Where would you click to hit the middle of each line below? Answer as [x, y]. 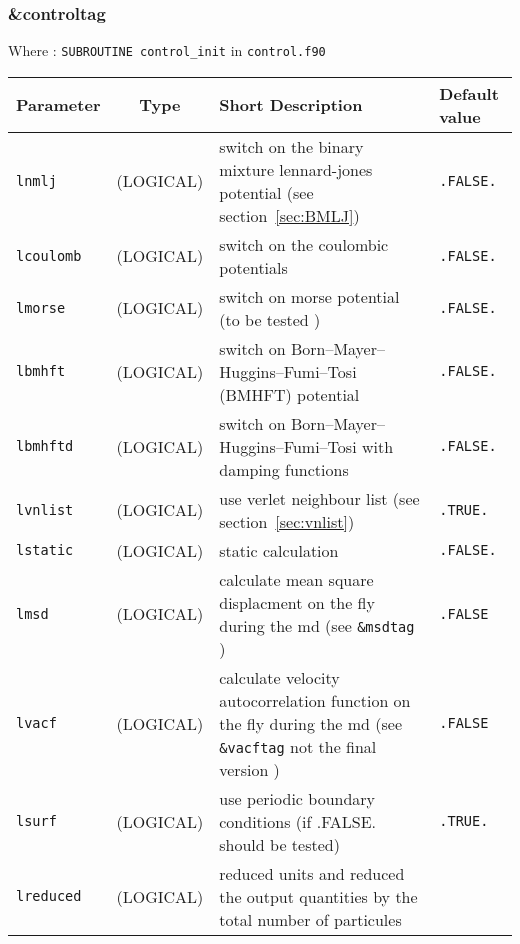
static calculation [279, 550]
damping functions [284, 469]
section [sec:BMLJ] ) [289, 215]
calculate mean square [296, 579]
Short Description [291, 105]
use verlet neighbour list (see [319, 498]
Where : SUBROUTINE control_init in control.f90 [167, 50]
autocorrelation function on [315, 700]
